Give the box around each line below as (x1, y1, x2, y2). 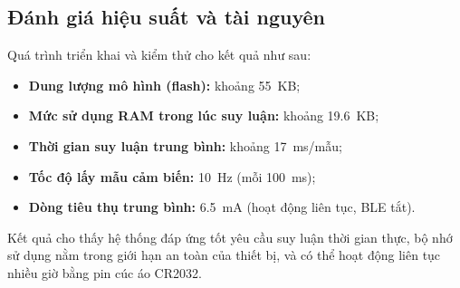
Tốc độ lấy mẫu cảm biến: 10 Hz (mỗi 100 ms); (28, 167, 316, 186)
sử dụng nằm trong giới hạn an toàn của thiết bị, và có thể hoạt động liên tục (7, 245, 441, 264)
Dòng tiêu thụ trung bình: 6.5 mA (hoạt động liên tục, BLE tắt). (28, 197, 416, 216)
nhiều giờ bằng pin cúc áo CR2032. (7, 263, 202, 282)
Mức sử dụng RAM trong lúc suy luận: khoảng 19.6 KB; (28, 106, 379, 125)
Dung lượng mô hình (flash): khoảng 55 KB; (28, 75, 301, 94)
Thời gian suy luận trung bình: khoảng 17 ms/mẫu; (28, 136, 342, 155)
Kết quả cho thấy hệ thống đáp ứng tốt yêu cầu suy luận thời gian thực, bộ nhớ (7, 227, 453, 246)
